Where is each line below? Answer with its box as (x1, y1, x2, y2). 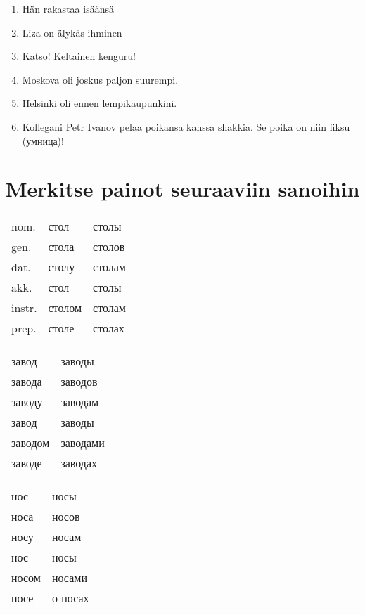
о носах (51, 590, 89, 607)
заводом (11, 434, 50, 451)
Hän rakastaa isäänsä (22, 1, 114, 15)
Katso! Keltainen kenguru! (22, 48, 136, 63)
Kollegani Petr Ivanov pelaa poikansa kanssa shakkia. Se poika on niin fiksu (22, 119, 350, 134)
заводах (60, 455, 98, 472)
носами (51, 569, 87, 586)
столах (93, 320, 124, 337)
